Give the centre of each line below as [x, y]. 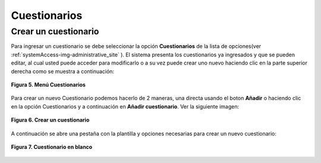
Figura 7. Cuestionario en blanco [52, 147]
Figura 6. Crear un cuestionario [50, 120]
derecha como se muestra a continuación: [63, 71]
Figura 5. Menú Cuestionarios [48, 84]
